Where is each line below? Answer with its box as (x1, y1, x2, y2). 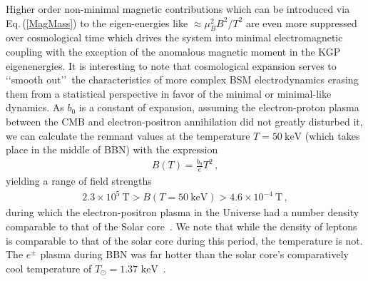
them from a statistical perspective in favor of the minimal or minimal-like (6, 86, 332, 101)
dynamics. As (6, 100, 64, 115)
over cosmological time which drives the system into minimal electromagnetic (6, 30, 343, 45)
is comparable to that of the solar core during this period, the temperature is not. (6, 233, 363, 247)
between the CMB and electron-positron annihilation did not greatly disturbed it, (6, 113, 363, 128)
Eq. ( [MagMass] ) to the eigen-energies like (6, 15, 188, 30)
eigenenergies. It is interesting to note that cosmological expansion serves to (6, 58, 337, 73)
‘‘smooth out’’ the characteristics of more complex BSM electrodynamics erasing (6, 72, 359, 87)
